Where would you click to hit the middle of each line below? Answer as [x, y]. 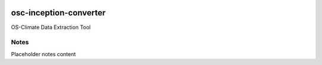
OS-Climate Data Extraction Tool [51, 27]
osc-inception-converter [58, 13]
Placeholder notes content [44, 54]
